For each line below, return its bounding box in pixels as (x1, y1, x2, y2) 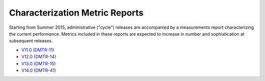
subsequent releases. (9, 38, 53, 44)
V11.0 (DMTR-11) (21, 47, 54, 53)
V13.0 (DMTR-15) (21, 61, 56, 66)
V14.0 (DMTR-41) (21, 67, 56, 73)
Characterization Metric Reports (9, 7, 144, 18)
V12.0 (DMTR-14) (21, 54, 56, 60)
